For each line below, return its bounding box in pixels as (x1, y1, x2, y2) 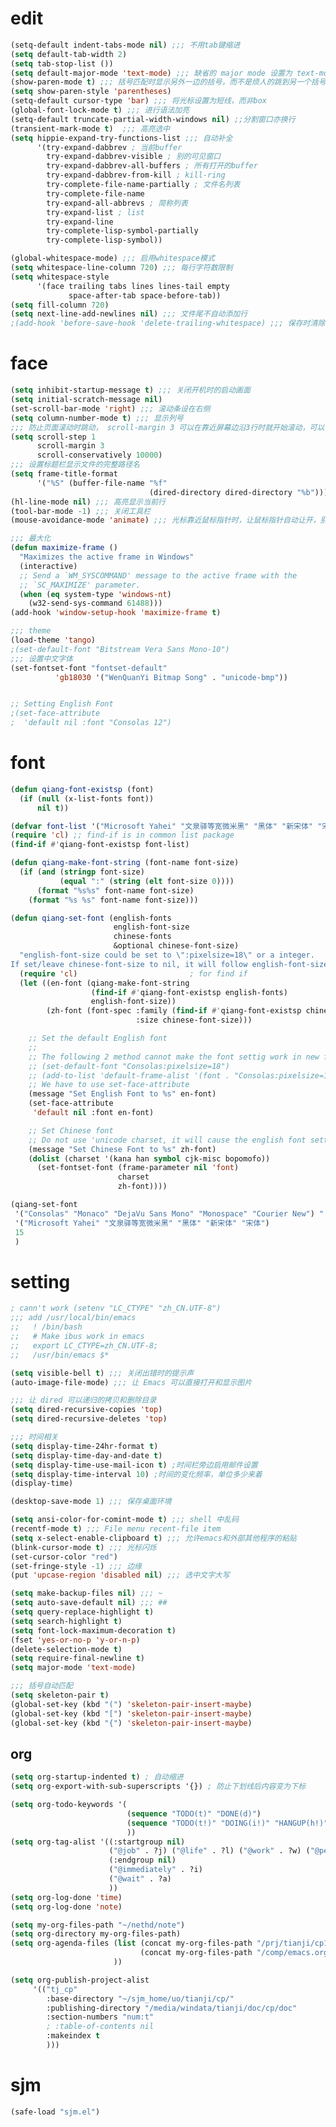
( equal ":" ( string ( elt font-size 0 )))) (59, 876, 235, 886)
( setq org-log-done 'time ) (10, 1892, 123, 1902)
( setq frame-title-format (10, 469, 118, 479)
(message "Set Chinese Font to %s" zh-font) (28, 1144, 217, 1154)
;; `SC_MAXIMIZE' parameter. (19, 580, 141, 590)
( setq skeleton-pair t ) (10, 1690, 110, 1700)
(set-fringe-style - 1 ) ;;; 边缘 (10, 1561, 142, 1571)
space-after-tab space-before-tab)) (68, 290, 222, 301)
